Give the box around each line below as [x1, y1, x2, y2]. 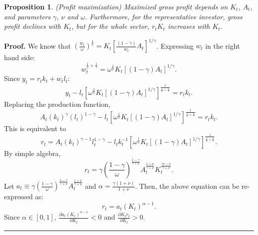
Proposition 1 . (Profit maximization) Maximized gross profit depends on [4, 1, 228, 11]
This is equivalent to [4, 123, 66, 134]
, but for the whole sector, [71, 21, 149, 31]
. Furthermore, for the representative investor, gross [85, 11, 243, 21]
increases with [167, 21, 210, 31]
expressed [4, 191, 33, 202]
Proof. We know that [4, 40, 71, 51]
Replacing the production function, [4, 98, 111, 109]
